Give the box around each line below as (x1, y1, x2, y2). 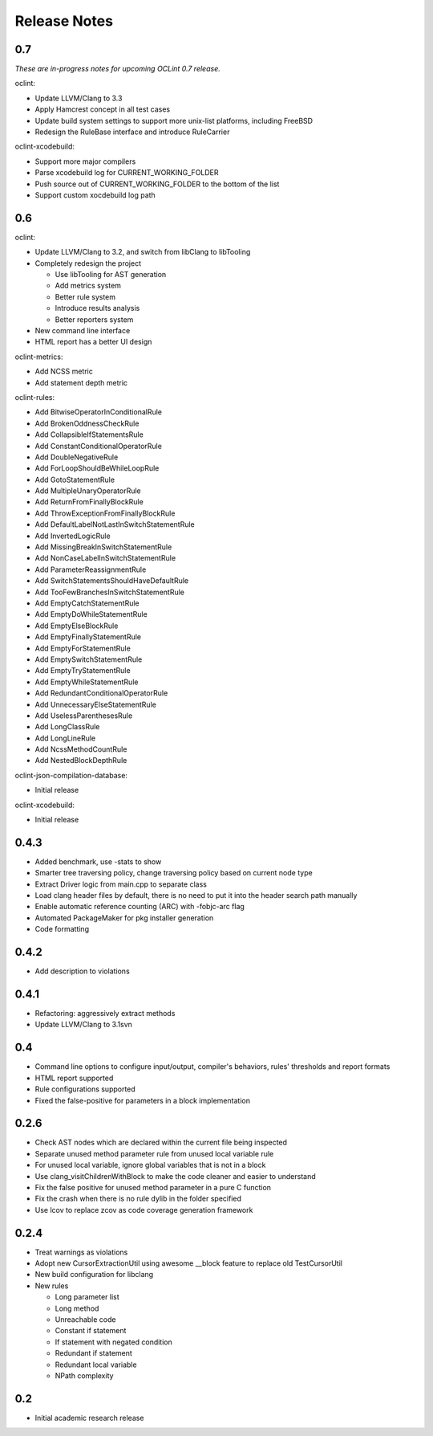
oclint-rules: (14, 392, 55, 402)
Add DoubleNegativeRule (34, 452, 119, 462)
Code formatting (34, 924, 90, 934)
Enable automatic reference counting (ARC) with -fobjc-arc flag (34, 902, 245, 912)
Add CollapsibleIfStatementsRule (34, 430, 144, 439)
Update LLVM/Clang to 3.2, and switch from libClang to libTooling (34, 247, 251, 257)
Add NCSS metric (34, 366, 94, 377)
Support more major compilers (34, 157, 136, 166)
